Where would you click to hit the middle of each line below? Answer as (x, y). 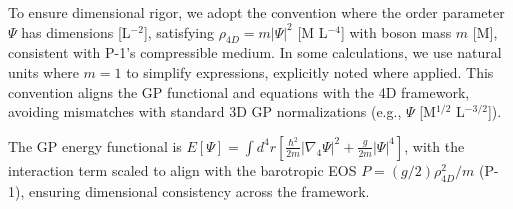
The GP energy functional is (95, 145)
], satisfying (179, 31)
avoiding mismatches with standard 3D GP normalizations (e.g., (205, 111)
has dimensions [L (76, 31)
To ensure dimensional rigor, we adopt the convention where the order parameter (256, 12)
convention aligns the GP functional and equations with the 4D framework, (239, 91)
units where (43, 71)
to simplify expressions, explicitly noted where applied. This (310, 71)
